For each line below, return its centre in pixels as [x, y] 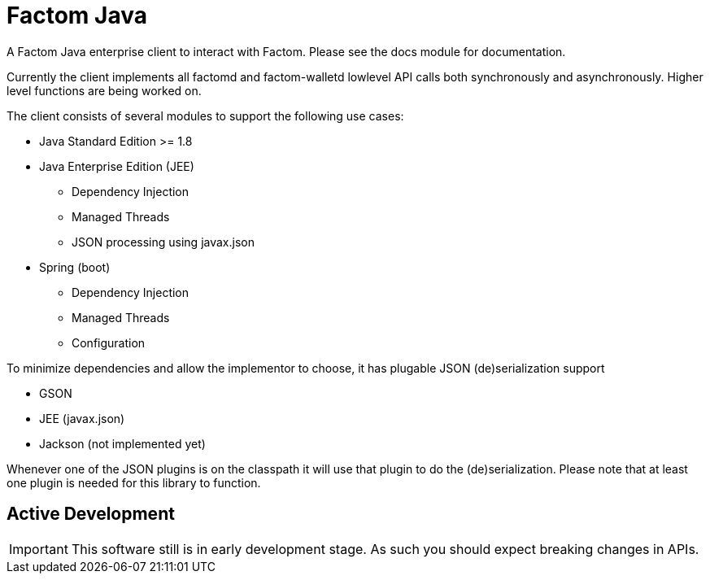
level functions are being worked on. [104, 90]
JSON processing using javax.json [163, 242]
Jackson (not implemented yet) [122, 443]
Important [39, 549]
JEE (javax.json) [82, 418]
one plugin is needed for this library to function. [134, 482]
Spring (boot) [75, 267]
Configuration [109, 342]
